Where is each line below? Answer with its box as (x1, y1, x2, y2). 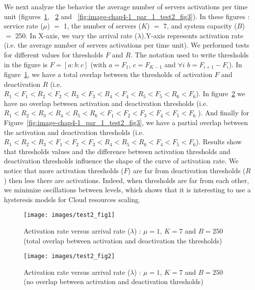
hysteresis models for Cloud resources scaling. (4, 194, 141, 204)
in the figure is (4, 59, 48, 69)
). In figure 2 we (196, 88, 245, 99)
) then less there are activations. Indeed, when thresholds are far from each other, (4, 175, 249, 185)
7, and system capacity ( (163, 21, 237, 31)
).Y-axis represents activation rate (141, 30, 244, 40)
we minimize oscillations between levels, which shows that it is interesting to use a (4, 185, 251, 195)
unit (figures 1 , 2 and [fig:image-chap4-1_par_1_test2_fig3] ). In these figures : (4, 11, 250, 21)
